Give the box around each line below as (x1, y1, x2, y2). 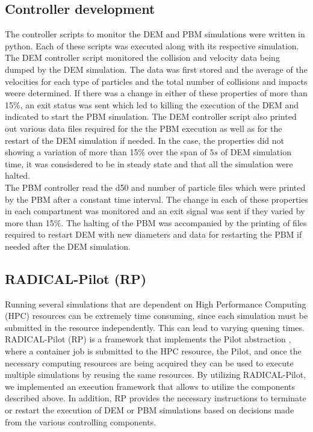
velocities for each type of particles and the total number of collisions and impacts (5, 75, 308, 87)
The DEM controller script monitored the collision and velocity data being (5, 51, 280, 64)
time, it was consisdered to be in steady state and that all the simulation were (5, 157, 293, 170)
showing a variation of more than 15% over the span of (5, 146, 207, 158)
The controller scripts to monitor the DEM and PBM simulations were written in (5, 28, 305, 40)
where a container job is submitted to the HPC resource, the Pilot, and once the (5, 345, 302, 357)
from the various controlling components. (5, 415, 156, 428)
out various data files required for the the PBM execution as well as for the (5, 122, 282, 134)
